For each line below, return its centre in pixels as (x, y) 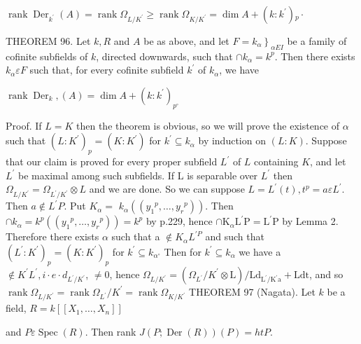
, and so (326, 274)
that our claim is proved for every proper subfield (112, 161)
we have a (260, 251)
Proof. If (24, 125)
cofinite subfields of (47, 56)
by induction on (232, 140)
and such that (235, 236)
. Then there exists (315, 56)
